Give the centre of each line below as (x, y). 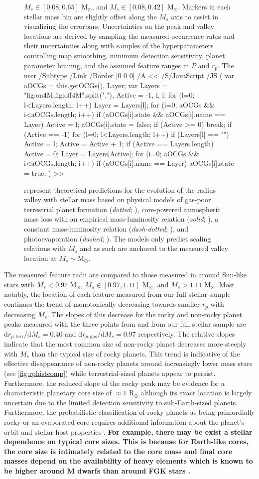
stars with (19, 284)
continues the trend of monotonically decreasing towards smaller (102, 304)
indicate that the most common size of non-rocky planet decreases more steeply (125, 344)
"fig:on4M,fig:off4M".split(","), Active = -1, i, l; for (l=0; (109, 95)
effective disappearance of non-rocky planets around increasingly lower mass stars (128, 363)
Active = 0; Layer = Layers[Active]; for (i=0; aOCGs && (112, 153)
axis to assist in (194, 16)
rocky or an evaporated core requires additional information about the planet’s (124, 421)
